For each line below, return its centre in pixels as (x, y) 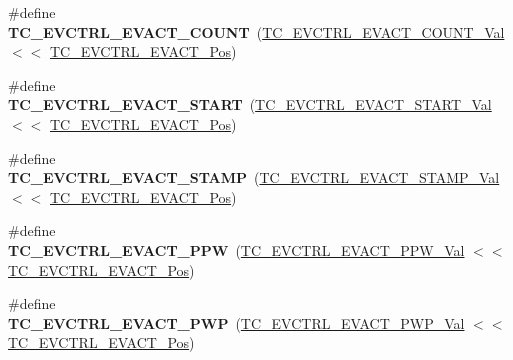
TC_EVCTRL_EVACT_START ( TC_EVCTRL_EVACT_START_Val (250, 104)
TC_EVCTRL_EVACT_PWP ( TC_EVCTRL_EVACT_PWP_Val (236, 322)
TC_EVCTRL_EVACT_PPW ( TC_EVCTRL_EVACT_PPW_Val (236, 249)
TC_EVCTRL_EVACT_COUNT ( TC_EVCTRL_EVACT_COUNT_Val (256, 31)
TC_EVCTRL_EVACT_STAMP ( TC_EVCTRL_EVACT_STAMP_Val (254, 177)
